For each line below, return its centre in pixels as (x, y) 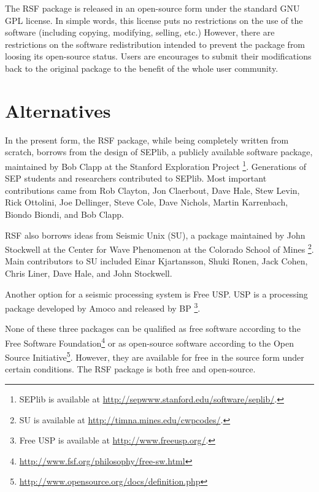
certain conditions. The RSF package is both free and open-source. (130, 369)
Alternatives (58, 110)
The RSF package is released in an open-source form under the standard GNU (152, 8)
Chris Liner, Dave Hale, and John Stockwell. (89, 273)
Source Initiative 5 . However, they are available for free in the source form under (155, 356)
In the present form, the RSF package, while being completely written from (147, 140)
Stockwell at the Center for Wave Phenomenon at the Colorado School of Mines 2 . (159, 248)
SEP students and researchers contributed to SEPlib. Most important (136, 178)
